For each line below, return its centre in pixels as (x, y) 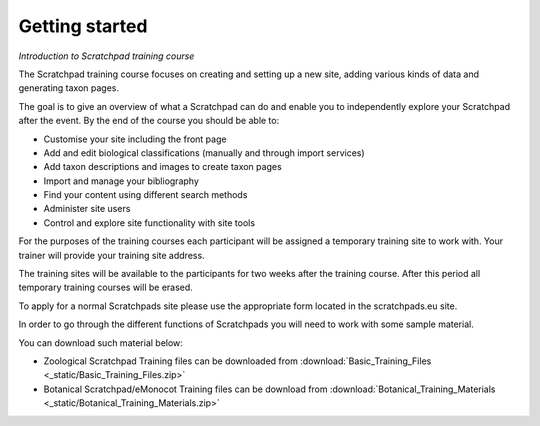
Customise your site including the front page (135, 139)
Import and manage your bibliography (121, 181)
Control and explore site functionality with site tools (149, 222)
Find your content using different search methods (145, 195)
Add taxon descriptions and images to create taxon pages (162, 167)
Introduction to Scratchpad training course (106, 56)
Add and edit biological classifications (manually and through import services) (204, 152)
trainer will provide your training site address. (111, 255)
